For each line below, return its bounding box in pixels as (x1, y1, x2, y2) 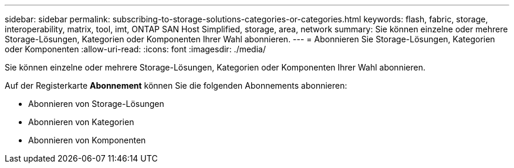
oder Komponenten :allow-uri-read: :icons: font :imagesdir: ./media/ (5, 44, 266, 54)
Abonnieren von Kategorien (28, 117, 134, 127)
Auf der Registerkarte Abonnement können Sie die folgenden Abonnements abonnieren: (5, 80, 347, 90)
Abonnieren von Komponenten (28, 135, 146, 145)
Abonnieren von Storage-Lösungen (28, 99, 164, 109)
